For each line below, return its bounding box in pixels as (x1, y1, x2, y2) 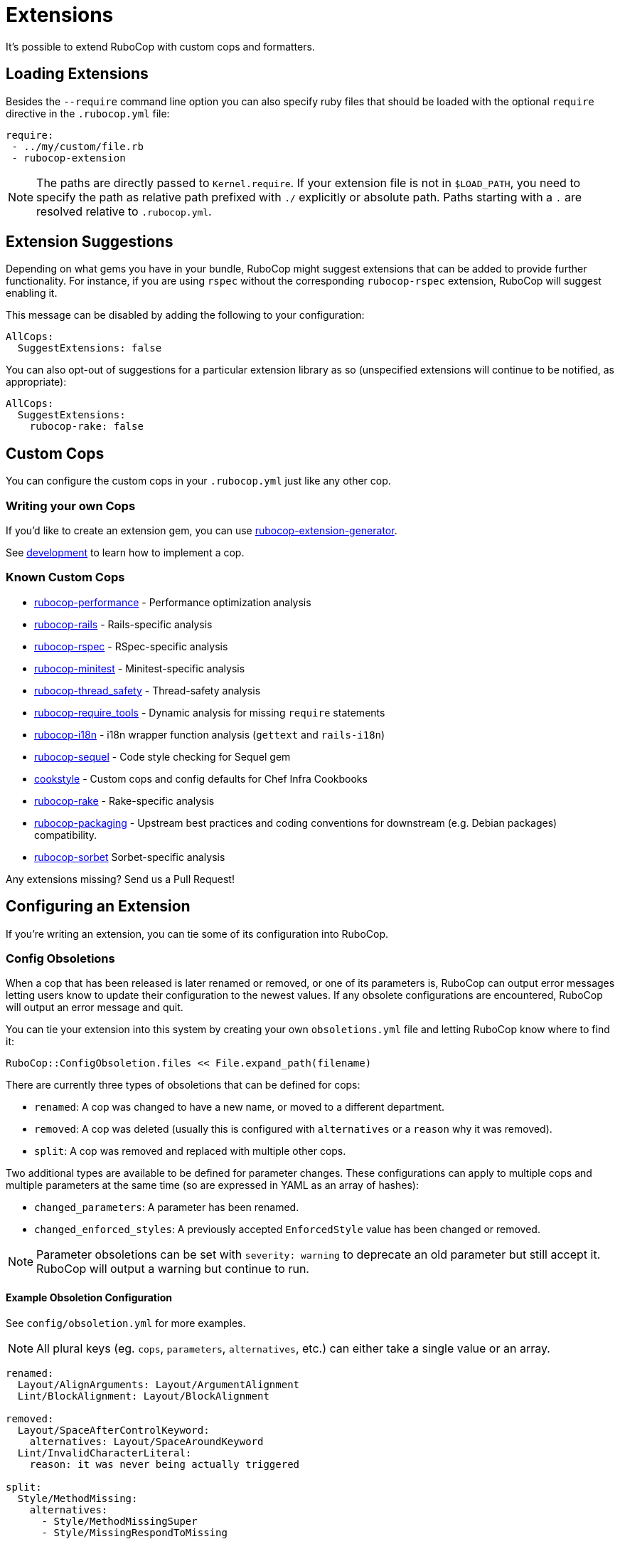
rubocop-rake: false (29, 421, 144, 433)
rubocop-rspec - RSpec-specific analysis (34, 640, 228, 652)
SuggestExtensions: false (17, 342, 162, 354)
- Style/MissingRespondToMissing (41, 1526, 228, 1538)
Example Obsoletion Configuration (6, 1291, 173, 1304)
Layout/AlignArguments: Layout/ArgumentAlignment (17, 1378, 300, 1390)
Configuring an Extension (6, 897, 191, 916)
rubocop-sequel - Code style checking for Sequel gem (34, 750, 291, 763)
